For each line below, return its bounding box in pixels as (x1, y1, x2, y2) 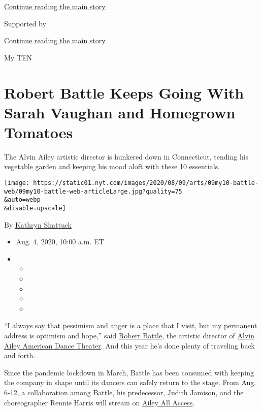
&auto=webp (4, 196, 41, 204)
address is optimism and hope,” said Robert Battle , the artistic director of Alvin (4, 330, 255, 341)
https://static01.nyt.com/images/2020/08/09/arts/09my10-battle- (33, 179, 259, 187)
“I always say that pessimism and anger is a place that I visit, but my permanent (4, 320, 257, 331)
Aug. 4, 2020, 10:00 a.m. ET (16, 236, 104, 247)
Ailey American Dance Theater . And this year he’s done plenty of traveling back (4, 340, 255, 351)
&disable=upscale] (4, 205, 66, 212)
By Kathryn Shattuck (4, 219, 72, 230)
